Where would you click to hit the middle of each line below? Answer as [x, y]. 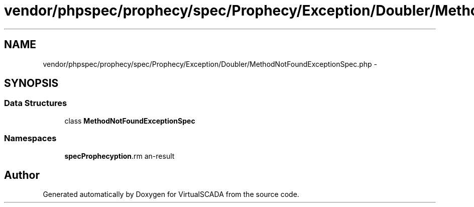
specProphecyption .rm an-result [120, 156]
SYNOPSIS [31, 83]
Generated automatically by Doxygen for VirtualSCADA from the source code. [171, 194]
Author [22, 175]
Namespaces [30, 138]
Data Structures [36, 103]
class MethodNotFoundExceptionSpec [130, 121]
